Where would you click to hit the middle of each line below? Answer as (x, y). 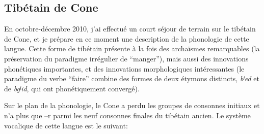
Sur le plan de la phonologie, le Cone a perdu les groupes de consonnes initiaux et (132, 105)
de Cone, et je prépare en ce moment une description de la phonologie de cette (127, 38)
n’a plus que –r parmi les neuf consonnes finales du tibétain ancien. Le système (127, 115)
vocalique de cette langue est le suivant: (66, 125)
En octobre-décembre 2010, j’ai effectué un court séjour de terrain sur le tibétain (130, 29)
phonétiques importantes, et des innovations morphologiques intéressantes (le (124, 68)
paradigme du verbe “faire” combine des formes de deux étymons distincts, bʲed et (132, 78)
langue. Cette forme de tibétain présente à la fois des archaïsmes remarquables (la (132, 48)
